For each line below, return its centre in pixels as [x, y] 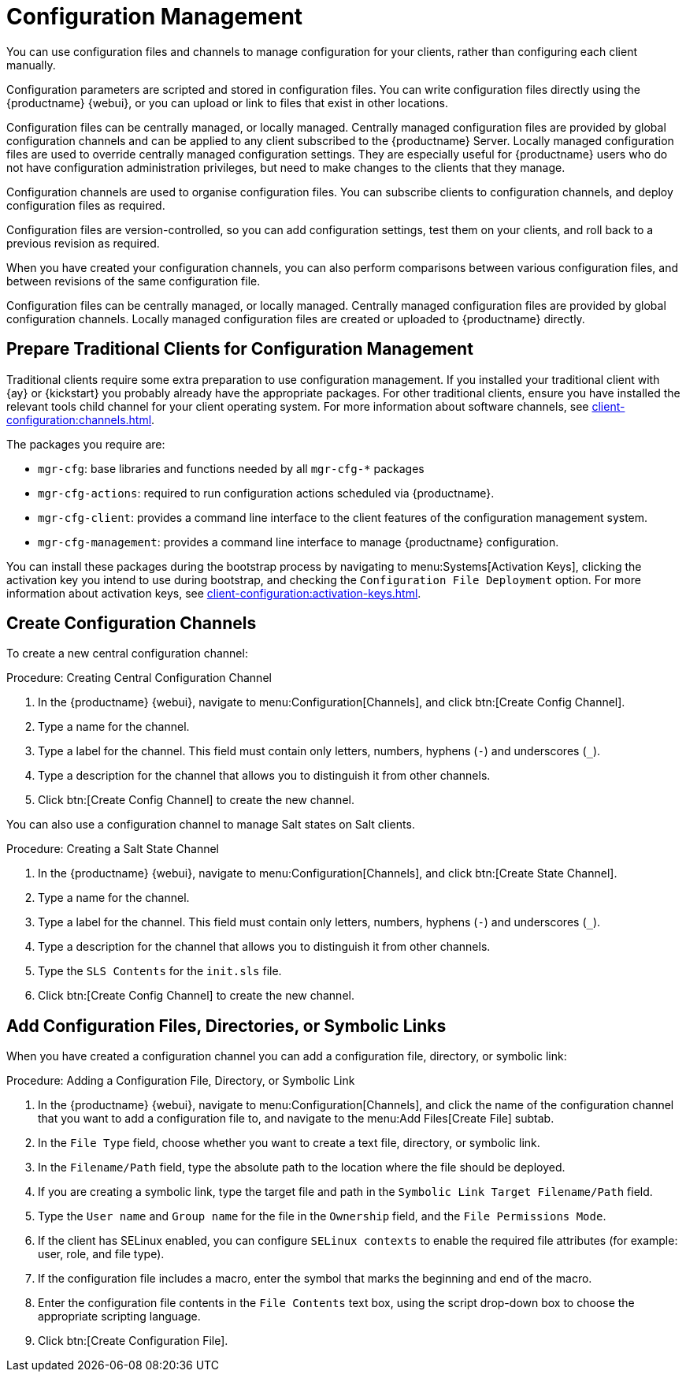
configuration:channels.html [79, 419]
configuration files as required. [86, 205]
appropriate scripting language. [119, 1317]
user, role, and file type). [101, 1254]
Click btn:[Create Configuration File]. [133, 1341]
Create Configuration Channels [132, 624]
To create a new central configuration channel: [127, 654]
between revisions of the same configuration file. [133, 281]
